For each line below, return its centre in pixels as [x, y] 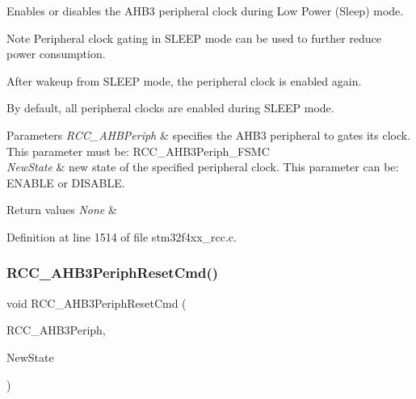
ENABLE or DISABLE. [66, 182]
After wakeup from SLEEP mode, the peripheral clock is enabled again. [184, 80]
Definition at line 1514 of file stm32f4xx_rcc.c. [122, 236]
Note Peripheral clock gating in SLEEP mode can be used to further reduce [194, 38]
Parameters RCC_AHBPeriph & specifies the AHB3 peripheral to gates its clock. [209, 134]
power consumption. [56, 54]
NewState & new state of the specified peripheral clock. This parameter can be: [203, 167]
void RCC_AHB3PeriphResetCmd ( [97, 302]
